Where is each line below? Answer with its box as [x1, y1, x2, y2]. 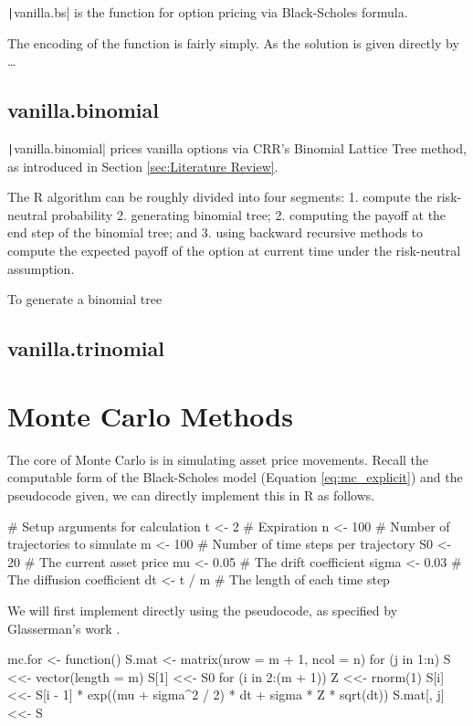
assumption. [7, 258, 75, 278]
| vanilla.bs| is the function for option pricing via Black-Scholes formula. [7, 3, 408, 21]
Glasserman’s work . [7, 618, 121, 637]
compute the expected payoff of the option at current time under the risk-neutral [7, 241, 461, 260]
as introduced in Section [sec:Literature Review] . [7, 156, 279, 175]
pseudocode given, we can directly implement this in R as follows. [7, 485, 375, 504]
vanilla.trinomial [7, 334, 164, 363]
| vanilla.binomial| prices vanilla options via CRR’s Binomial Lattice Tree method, [7, 139, 467, 158]
